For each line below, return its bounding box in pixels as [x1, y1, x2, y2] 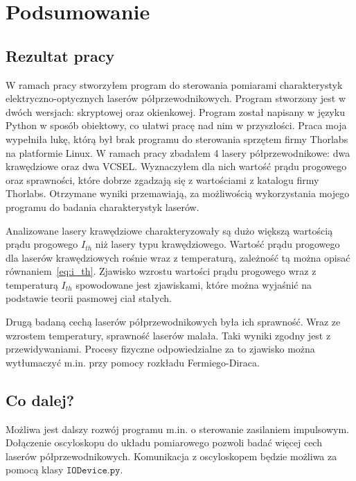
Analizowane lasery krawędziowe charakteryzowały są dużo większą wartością [6, 223, 333, 237]
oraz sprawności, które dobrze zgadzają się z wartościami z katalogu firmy [6, 172, 319, 187]
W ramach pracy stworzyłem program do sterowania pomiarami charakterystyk [6, 77, 343, 92]
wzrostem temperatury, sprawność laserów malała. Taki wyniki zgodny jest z [6, 328, 331, 342]
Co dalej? [6, 389, 75, 410]
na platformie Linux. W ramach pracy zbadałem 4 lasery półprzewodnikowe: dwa [6, 145, 350, 160]
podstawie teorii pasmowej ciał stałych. [6, 291, 172, 305]
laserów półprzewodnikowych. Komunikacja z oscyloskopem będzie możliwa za [6, 448, 337, 463]
